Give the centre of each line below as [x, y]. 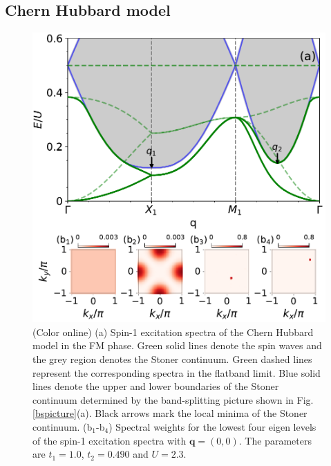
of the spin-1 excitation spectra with [110, 440]
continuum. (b [63, 426]
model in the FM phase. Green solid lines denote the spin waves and [177, 345]
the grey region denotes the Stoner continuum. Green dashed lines [172, 358]
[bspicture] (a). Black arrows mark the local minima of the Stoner [170, 413]
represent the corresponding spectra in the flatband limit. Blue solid [177, 372]
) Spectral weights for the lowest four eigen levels [212, 426]
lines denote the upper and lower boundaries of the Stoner [156, 386]
